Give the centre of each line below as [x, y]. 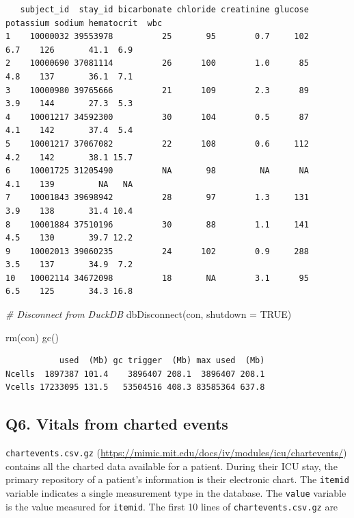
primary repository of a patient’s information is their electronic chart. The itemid [177, 479]
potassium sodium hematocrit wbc [84, 23]
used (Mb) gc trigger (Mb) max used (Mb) [162, 361]
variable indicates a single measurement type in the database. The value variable [176, 493]
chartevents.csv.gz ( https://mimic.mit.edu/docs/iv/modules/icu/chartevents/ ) [176, 453]
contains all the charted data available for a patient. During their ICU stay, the [172, 466]
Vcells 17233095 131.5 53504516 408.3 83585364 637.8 [135, 387]
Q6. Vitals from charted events [117, 424]
